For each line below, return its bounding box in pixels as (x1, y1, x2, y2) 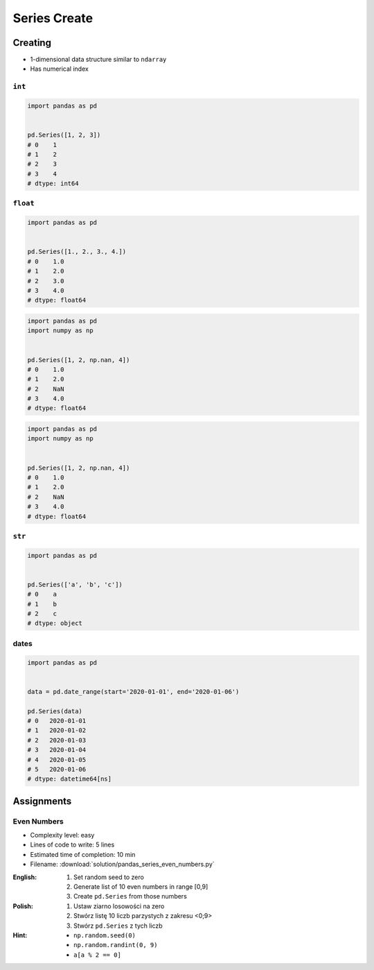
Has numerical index (30, 65, 89, 73)
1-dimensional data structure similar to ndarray (30, 56, 167, 64)
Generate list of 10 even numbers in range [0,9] (73, 882, 208, 891)
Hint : (12, 930, 28, 939)
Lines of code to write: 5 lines (30, 840, 115, 849)
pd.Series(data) (27, 707, 83, 715)
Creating (12, 37, 52, 49)
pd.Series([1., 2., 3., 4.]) (27, 248, 127, 256)
